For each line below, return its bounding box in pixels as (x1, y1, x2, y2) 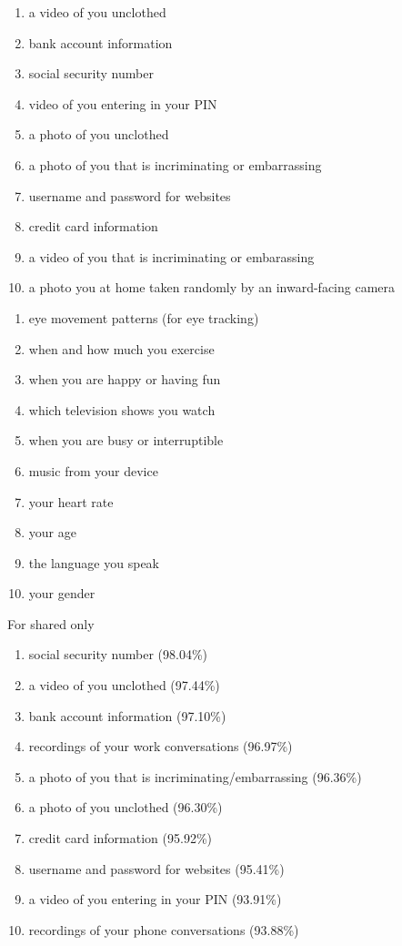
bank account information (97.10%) (28, 706, 226, 725)
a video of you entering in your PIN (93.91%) (28, 890, 282, 909)
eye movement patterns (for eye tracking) (28, 308, 259, 327)
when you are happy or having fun (28, 370, 221, 389)
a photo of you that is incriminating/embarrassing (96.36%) (28, 767, 362, 786)
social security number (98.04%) (28, 645, 208, 664)
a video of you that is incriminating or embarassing (28, 247, 315, 266)
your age (28, 523, 76, 542)
